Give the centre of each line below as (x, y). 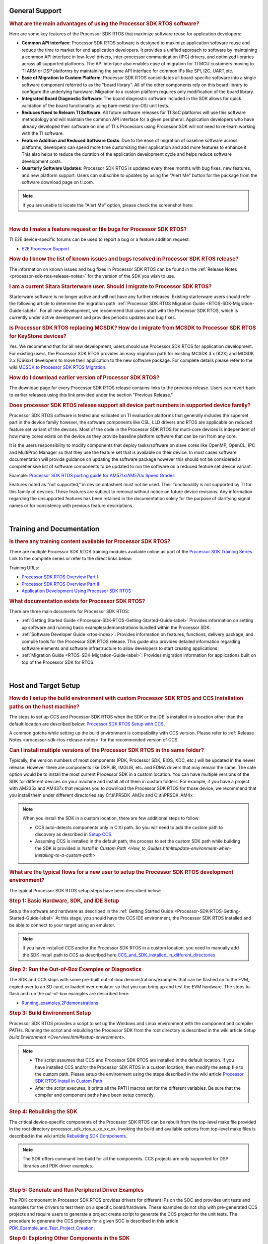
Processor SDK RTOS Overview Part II (60, 584)
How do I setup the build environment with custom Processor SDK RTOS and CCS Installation (126, 698)
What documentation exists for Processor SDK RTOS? (77, 601)
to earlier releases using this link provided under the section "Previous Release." (91, 395)
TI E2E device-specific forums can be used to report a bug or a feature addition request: (100, 239)
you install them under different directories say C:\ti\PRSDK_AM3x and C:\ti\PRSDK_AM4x (101, 795)
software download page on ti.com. (58, 182)
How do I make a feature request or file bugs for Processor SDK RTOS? (98, 229)
